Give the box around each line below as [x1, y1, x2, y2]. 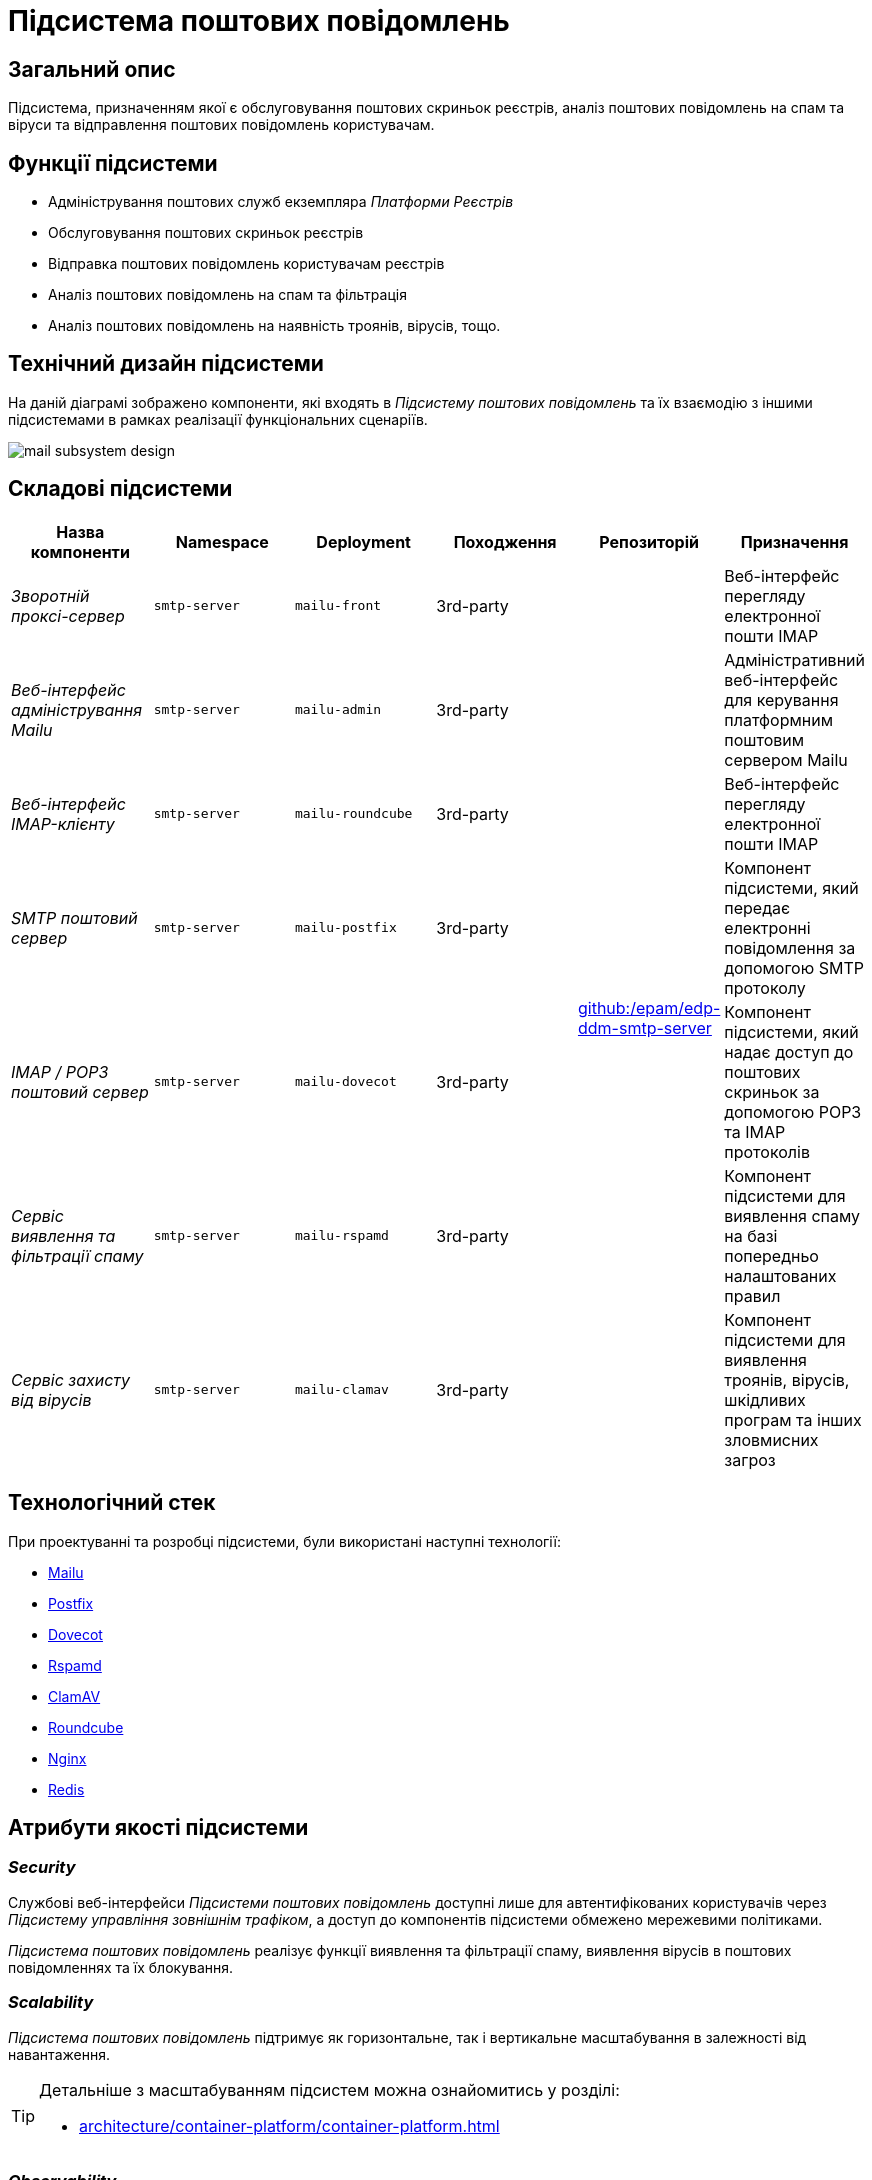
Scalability [8, 1992, 94, 2013]
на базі [724, 1225, 778, 1246]
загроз [724, 1449, 776, 1470]
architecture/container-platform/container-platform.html [79, 2115, 500, 2136]
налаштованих [724, 1265, 837, 1286]
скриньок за [724, 1081, 820, 1102]
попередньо [724, 1245, 819, 1266]
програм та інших [724, 1409, 862, 1430]
